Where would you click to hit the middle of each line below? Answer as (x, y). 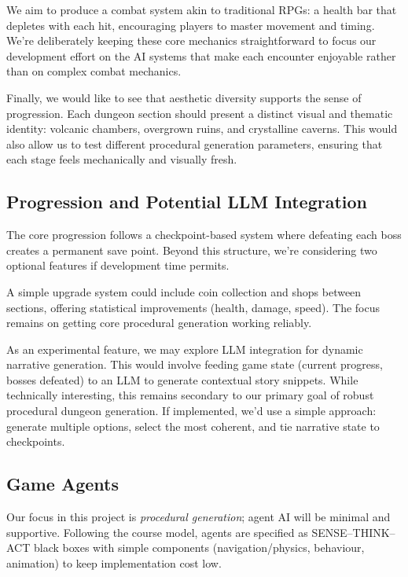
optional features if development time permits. (118, 265)
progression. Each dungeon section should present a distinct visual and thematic (200, 113)
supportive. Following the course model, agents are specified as (157, 532)
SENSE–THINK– (353, 532)
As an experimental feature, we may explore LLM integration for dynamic (185, 349)
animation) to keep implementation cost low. (114, 562)
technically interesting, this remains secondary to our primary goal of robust (190, 395)
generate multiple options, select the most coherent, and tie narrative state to (193, 426)
